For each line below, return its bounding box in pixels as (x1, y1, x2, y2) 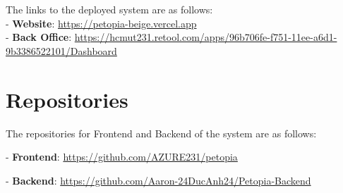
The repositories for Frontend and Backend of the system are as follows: (6, 125, 317, 140)
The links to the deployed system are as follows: (6, 2, 213, 16)
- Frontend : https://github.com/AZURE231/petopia (6, 149, 238, 164)
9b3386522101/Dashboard (6, 43, 117, 58)
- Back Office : (6, 30, 72, 44)
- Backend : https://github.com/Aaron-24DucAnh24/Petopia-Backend (6, 173, 311, 187)
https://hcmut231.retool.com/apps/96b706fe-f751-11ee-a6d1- (74, 30, 337, 44)
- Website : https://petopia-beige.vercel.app (6, 15, 197, 30)
